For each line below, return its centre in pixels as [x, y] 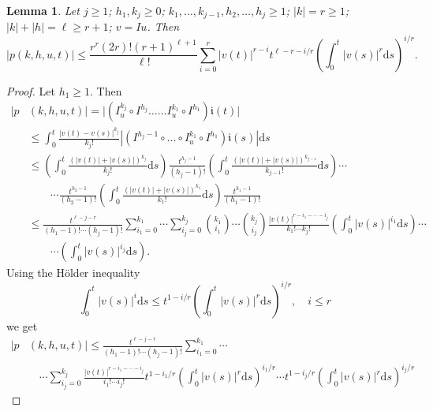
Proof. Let [31, 90]
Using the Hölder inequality [73, 273]
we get [22, 325]
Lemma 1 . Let [43, 10]
